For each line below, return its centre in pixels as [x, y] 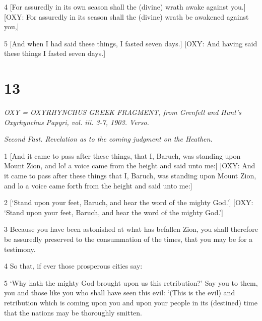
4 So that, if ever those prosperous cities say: [73, 266]
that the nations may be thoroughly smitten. [73, 312]
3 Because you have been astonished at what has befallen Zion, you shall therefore [131, 229]
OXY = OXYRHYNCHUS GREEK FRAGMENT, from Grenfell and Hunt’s [123, 112]
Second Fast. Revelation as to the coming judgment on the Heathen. [108, 139]
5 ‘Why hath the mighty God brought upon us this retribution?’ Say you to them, [131, 282]
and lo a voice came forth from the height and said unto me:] [98, 185]
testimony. [20, 249]
